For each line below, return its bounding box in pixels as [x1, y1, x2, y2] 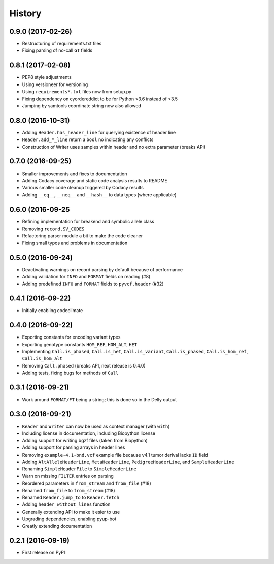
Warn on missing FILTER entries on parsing [22, 473, 114, 479]
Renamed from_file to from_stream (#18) [22, 487, 115, 493]
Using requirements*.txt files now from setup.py [22, 89, 132, 95]
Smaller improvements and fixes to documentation [22, 171, 127, 177]
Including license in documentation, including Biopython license [22, 430, 156, 436]
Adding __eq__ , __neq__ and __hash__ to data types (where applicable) [22, 191, 177, 198]
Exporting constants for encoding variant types [22, 334, 121, 341]
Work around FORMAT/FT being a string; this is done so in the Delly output [22, 397, 177, 403]
